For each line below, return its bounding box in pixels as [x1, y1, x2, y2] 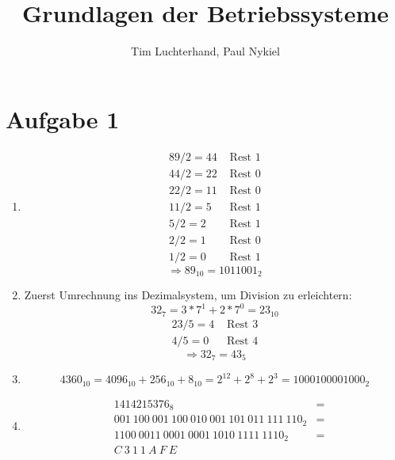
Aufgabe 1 [6, 102, 120, 135]
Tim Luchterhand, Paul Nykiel [131, 43, 280, 59]
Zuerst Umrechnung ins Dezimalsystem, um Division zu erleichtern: [24, 287, 352, 303]
